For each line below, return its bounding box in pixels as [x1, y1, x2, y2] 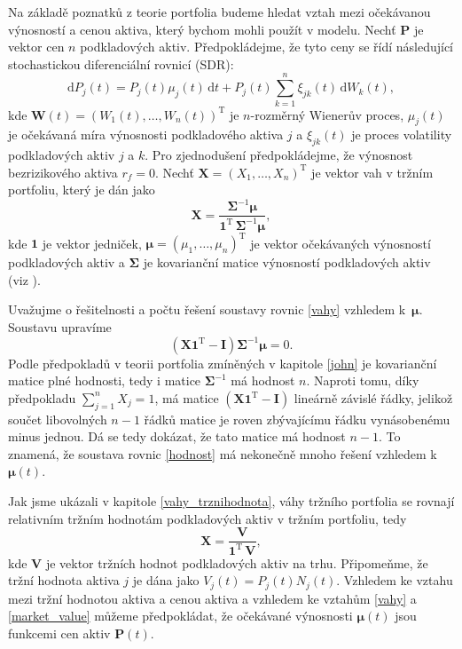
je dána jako [132, 571, 200, 590]
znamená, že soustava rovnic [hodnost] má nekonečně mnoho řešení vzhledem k [8, 444, 437, 463]
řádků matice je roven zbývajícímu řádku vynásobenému [144, 409, 450, 428]
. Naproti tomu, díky [306, 371, 419, 390]
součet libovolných [8, 409, 107, 428]
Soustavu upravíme [8, 318, 112, 336]
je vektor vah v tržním [311, 162, 434, 181]
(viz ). [8, 270, 41, 289]
